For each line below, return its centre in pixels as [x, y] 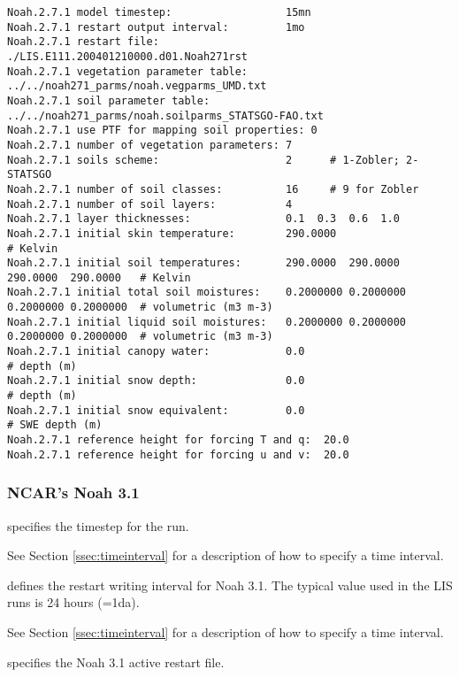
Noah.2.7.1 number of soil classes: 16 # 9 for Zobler [213, 189]
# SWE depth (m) [55, 425]
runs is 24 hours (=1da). [73, 602]
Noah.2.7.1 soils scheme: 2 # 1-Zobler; [203, 160]
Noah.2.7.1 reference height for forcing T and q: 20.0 [178, 440]
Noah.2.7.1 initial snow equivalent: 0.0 [156, 410]
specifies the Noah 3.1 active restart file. [116, 662]
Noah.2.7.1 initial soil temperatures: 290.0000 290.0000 [203, 263]
